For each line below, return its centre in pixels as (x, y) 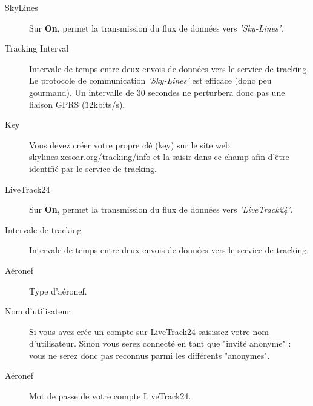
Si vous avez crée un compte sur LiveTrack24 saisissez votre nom (149, 331)
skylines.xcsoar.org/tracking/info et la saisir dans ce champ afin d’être (159, 157)
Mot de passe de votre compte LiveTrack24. (110, 396)
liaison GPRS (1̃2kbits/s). (77, 104)
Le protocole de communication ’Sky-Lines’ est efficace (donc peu (150, 80)
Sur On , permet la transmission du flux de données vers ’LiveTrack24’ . (161, 209)
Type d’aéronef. (58, 291)
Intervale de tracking (43, 229)
